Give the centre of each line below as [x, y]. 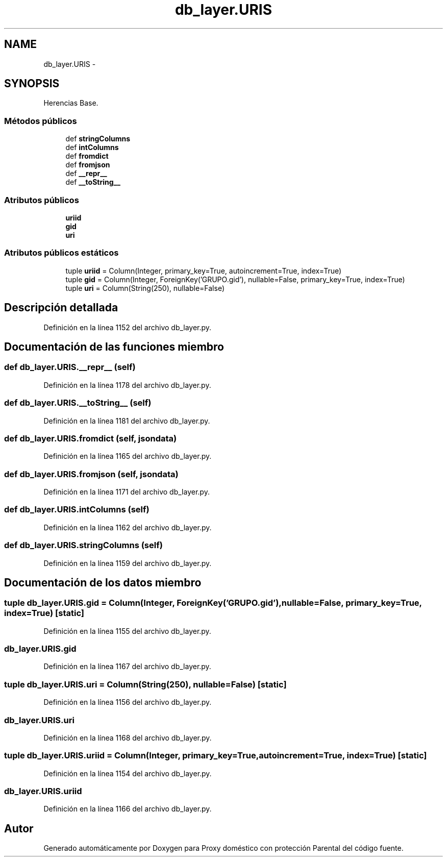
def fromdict [87, 156]
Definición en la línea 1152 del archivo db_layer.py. [128, 327]
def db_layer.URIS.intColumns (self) [77, 510]
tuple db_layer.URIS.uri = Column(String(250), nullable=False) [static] [145, 684]
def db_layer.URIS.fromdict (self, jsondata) [91, 438]
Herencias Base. [71, 103]
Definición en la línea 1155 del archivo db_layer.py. [127, 631]
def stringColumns [98, 139]
